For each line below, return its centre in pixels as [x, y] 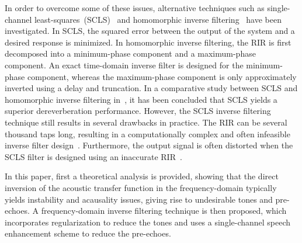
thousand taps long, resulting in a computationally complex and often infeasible [147, 133]
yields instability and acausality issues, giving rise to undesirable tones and [139, 199]
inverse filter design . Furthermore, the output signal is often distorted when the [149, 145]
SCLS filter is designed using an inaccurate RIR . [93, 156]
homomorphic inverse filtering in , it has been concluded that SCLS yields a [141, 99]
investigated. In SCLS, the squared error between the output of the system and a [150, 31]
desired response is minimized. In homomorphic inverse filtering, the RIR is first [148, 42]
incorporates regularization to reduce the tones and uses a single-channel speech [148, 222]
